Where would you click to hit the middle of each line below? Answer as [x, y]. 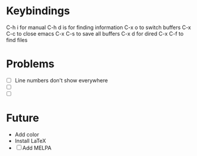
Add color [27, 134]
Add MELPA [37, 148]
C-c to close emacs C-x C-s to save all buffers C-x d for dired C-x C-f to [95, 33]
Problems [30, 64]
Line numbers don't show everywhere [61, 80]
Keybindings [38, 11]
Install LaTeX [30, 141]
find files [17, 40]
